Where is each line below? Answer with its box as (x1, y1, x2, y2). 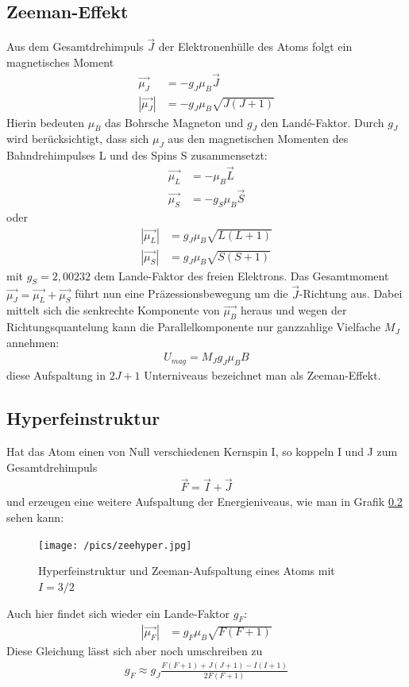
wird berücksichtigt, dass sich (6, 130, 149, 147)
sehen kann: (6, 509, 64, 526)
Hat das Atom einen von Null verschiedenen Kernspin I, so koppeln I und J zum (6, 443, 398, 460)
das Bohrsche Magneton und (105, 114, 244, 130)
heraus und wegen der (240, 302, 347, 318)
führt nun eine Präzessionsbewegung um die (75, 285, 288, 302)
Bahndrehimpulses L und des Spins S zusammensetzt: (6, 147, 268, 164)
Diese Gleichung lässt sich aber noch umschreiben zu (6, 643, 263, 659)
